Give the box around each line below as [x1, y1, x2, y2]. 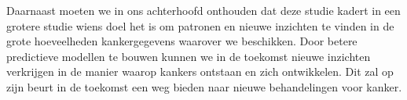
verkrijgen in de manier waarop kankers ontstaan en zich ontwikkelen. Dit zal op [6, 63, 394, 80]
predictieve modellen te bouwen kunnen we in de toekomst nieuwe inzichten [6, 48, 371, 64]
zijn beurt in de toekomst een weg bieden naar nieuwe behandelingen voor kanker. [6, 78, 402, 95]
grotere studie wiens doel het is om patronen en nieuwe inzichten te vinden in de [6, 17, 394, 34]
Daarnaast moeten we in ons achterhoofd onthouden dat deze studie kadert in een [6, 2, 401, 18]
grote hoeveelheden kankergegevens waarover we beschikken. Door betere [6, 33, 357, 49]
